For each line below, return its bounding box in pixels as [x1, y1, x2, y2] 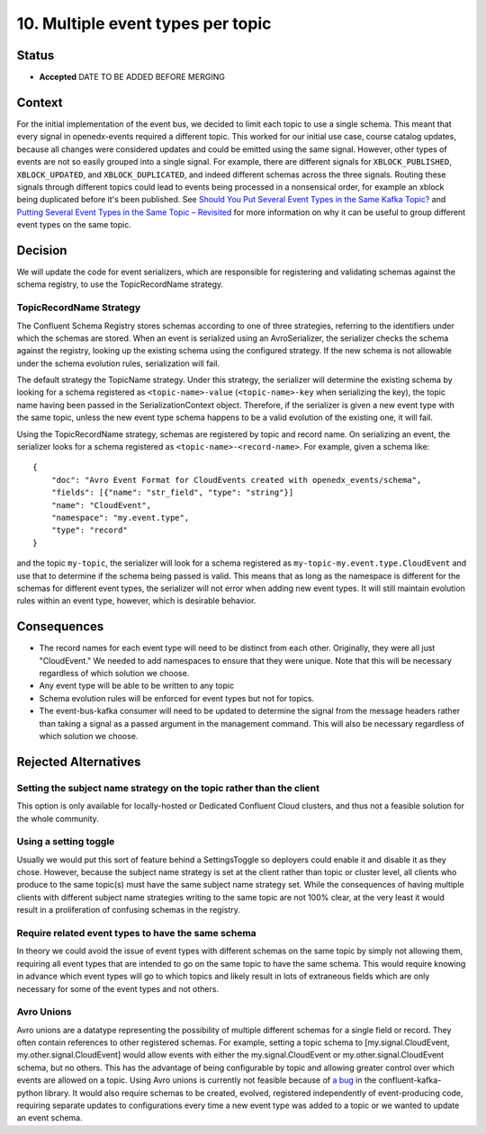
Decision [16, 243, 67, 258]
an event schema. [16, 1112, 83, 1123]
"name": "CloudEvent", [50, 500, 152, 510]
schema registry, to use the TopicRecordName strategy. [16, 279, 224, 290]
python [16, 1087, 43, 1098]
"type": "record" [50, 525, 128, 535]
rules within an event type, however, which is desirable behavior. [16, 595, 256, 606]
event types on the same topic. [16, 219, 132, 230]
